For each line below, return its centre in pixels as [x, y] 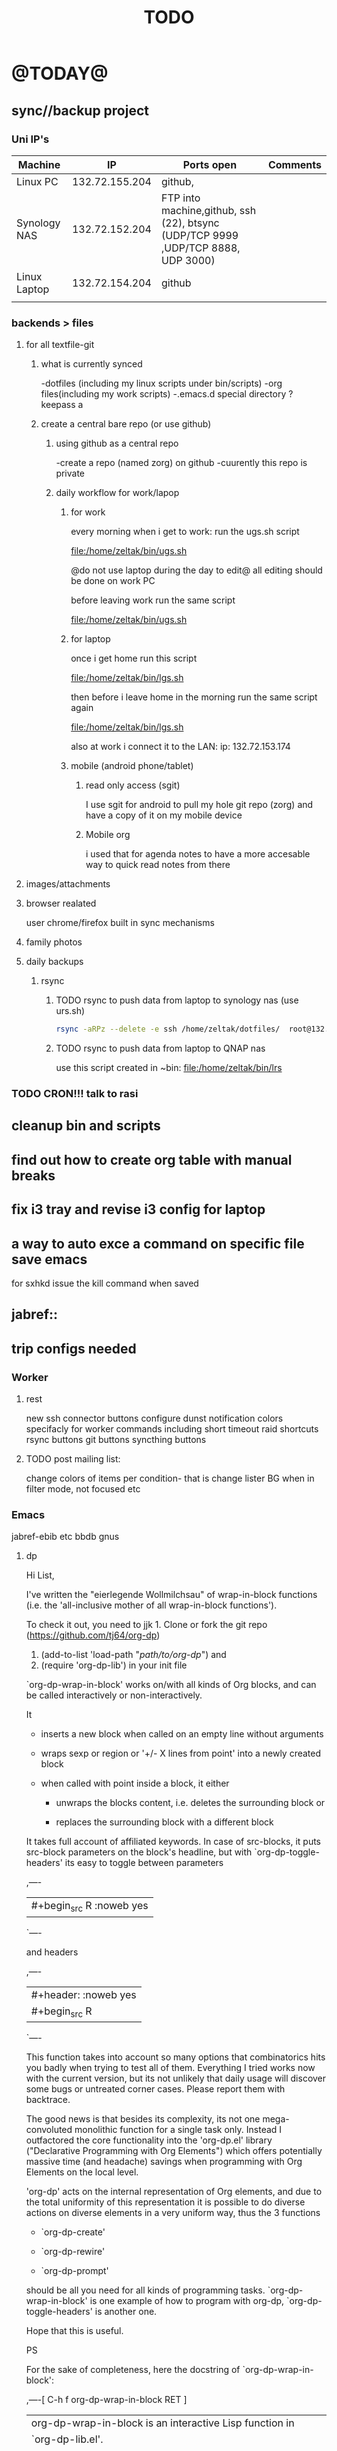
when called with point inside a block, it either [135, 1783]
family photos [54, 942]
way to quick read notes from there [158, 865]
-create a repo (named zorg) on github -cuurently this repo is [181, 463]
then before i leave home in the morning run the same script [194, 697]
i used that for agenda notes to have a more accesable [198, 854]
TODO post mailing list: [73, 1459]
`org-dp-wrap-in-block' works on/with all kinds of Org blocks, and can [171, 1685]
